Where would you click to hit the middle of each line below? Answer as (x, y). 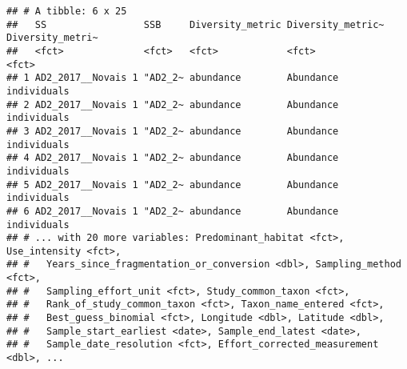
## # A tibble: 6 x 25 (67, 11)
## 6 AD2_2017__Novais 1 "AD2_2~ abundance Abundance (173, 211)
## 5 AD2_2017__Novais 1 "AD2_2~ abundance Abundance (173, 184)
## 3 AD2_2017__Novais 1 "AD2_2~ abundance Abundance (173, 131)
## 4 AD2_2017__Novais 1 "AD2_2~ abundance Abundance (173, 158)
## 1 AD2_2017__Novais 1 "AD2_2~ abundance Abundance (173, 78)
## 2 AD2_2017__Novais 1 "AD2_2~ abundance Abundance (173, 104)
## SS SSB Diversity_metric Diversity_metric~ (196, 24)
